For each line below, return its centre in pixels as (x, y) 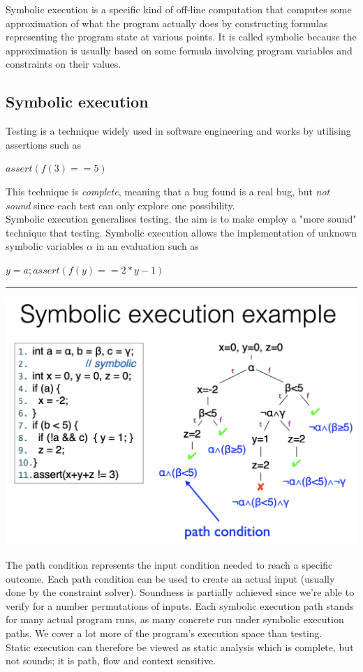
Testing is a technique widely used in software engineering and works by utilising (178, 131)
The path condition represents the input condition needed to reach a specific (169, 564)
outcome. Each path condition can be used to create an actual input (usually (170, 578)
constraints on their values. (64, 64)
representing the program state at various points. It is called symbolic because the (181, 37)
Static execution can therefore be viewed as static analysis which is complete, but (180, 647)
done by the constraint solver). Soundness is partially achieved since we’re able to (180, 592)
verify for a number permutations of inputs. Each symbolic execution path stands (180, 605)
